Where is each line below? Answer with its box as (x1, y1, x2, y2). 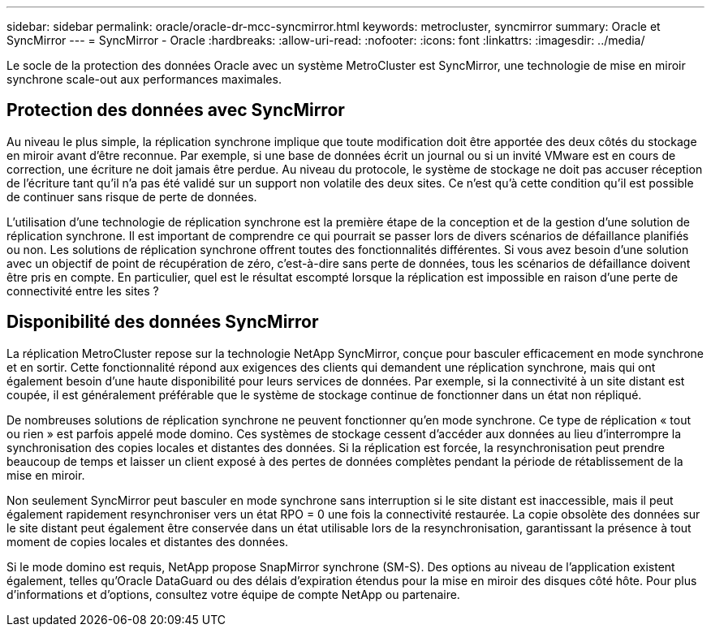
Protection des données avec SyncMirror (6, 100, 345, 121)
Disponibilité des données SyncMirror (6, 312, 319, 333)
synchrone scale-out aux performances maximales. (6, 72, 282, 86)
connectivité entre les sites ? (6, 283, 159, 298)
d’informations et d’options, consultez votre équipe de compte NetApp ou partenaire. (6, 587, 460, 601)
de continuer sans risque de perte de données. (6, 189, 257, 204)
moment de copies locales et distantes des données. (6, 534, 289, 549)
